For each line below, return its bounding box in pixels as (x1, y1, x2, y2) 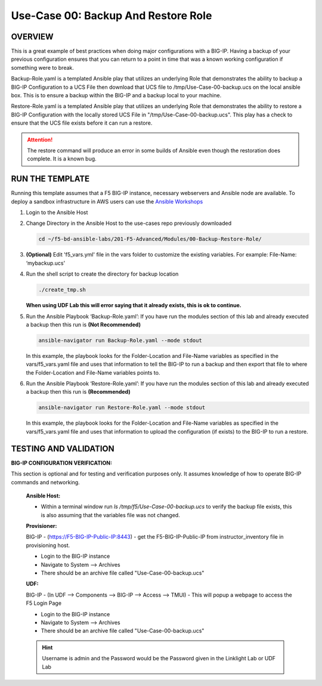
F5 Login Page (26, 600, 62, 607)
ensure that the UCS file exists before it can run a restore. (11, 119, 153, 126)
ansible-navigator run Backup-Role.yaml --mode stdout (38, 337, 202, 344)
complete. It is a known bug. (27, 155, 97, 162)
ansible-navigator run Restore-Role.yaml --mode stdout (38, 404, 206, 411)
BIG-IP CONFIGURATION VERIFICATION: (11, 459, 113, 466)
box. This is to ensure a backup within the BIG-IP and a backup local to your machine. (11, 92, 222, 99)
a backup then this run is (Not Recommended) (26, 321, 141, 328)
